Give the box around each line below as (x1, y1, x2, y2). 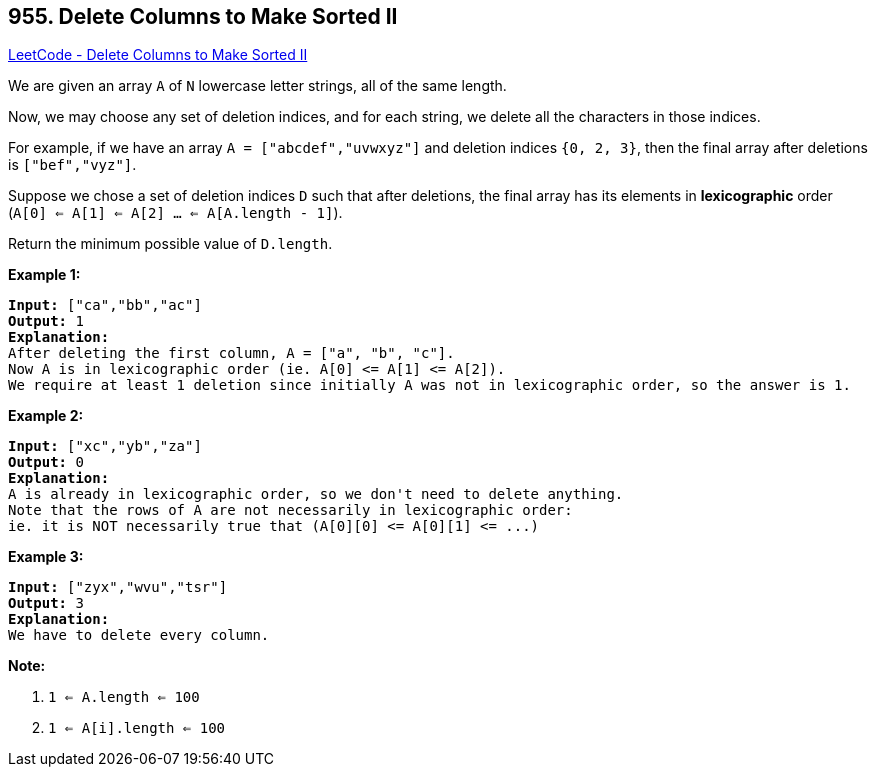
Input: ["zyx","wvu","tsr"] (8, 579, 228, 596)
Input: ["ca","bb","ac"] (8, 297, 202, 314)
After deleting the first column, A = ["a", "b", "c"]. (8, 345, 455, 362)
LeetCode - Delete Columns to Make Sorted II (8, 46, 308, 64)
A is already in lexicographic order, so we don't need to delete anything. (8, 486, 624, 503)
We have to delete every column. (8, 627, 270, 644)
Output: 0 (8, 454, 84, 471)
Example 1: (8, 266, 81, 284)
